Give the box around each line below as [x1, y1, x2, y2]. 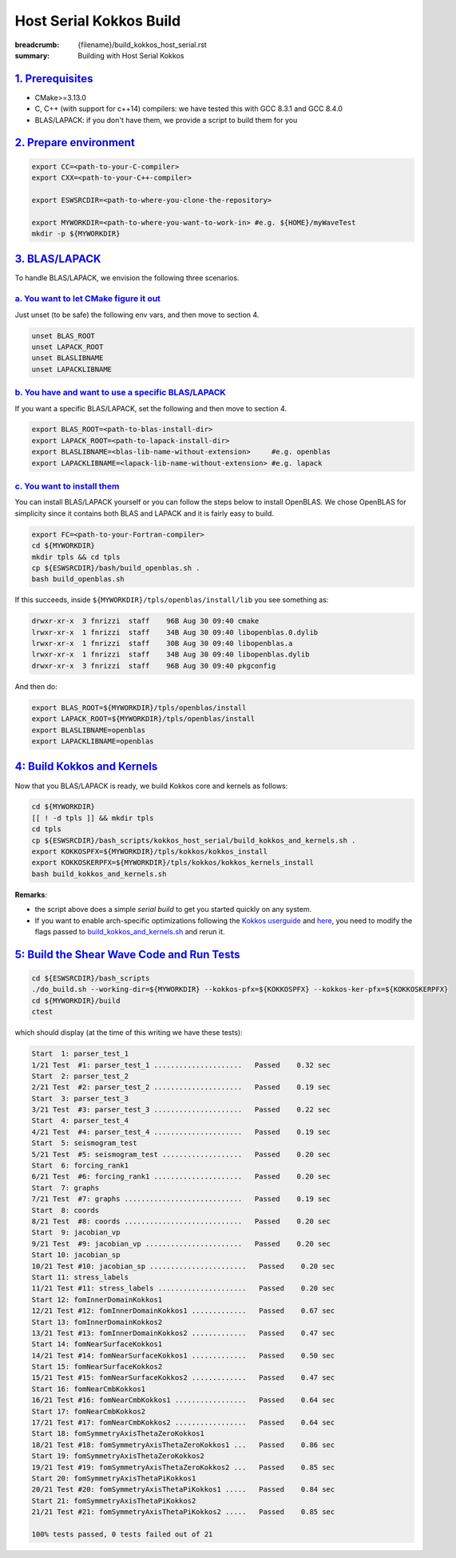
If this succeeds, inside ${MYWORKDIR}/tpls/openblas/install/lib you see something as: [14, 595, 329, 605]
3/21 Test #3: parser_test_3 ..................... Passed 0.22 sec [31, 1105, 331, 1114]
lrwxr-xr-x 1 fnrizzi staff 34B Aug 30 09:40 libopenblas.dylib [31, 650, 310, 659]
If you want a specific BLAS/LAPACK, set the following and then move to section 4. [14, 403, 287, 413]
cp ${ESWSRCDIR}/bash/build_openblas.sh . [31, 563, 200, 573]
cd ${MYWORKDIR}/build [31, 996, 121, 1005]
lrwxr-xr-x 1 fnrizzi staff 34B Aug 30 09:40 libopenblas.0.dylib [31, 628, 319, 636]
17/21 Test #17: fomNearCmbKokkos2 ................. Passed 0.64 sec [31, 1418, 335, 1427]
